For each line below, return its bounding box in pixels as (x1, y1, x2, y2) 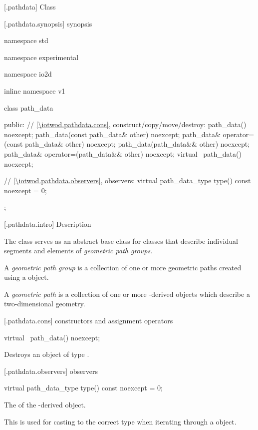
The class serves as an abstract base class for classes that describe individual (4, 235, 238, 246)
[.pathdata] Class (4, 2, 56, 12)
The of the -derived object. (4, 399, 86, 410)
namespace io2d (4, 69, 52, 79)
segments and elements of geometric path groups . (4, 245, 153, 256)
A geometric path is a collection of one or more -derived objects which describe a (4, 288, 250, 299)
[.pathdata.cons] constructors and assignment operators (4, 315, 173, 326)
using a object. (4, 272, 49, 282)
